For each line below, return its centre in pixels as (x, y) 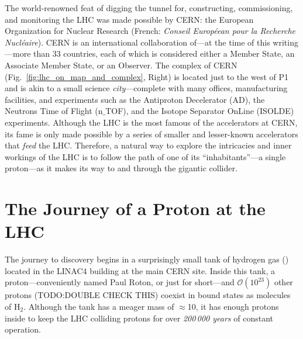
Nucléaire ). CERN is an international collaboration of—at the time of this (137, 42)
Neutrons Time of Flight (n (54, 111)
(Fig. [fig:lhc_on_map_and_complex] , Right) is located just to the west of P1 (147, 76)
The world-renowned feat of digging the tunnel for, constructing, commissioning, (149, 8)
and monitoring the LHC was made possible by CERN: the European (129, 19)
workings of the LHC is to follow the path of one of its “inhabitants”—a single (145, 156)
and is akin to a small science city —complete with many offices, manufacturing (146, 88)
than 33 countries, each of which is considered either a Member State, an (164, 53)
